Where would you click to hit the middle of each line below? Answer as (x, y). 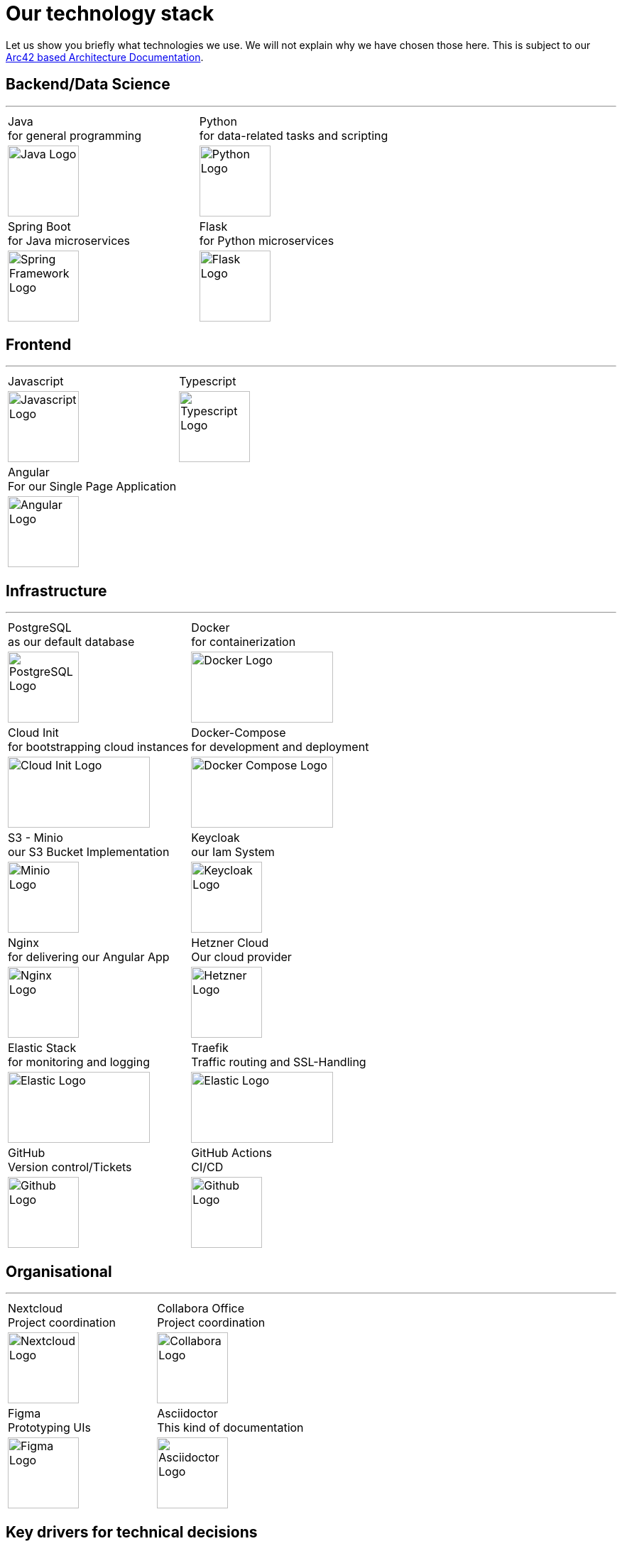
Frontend (39, 345)
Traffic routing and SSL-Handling (279, 1062)
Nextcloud (36, 1309)
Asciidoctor (187, 1414)
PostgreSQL (40, 628)
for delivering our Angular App (89, 957)
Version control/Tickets (70, 1167)
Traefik (210, 1048)
